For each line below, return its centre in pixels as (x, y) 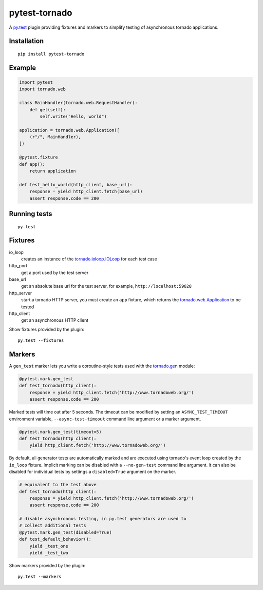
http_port (18, 266)
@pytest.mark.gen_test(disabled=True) (66, 532)
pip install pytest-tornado (51, 54)
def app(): (32, 164)
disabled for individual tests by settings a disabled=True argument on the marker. (93, 472)
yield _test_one (49, 546)
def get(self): (47, 109)
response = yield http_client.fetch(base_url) (86, 192)
